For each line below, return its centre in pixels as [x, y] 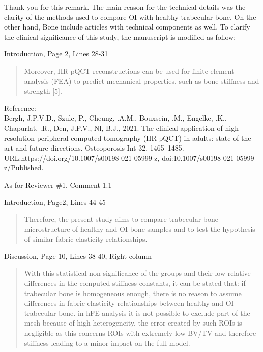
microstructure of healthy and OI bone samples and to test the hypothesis [140, 229]
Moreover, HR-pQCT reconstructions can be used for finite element [129, 70]
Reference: [20, 108]
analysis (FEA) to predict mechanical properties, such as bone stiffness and [142, 81]
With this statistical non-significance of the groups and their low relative [137, 273]
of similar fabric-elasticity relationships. [86, 239]
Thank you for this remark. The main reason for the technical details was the [125, 7]
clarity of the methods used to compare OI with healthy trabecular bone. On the [130, 17]
